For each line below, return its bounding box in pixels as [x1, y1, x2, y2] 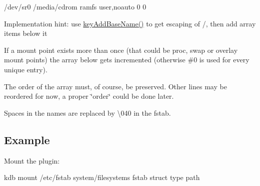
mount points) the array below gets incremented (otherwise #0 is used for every [4, 54, 249, 65]
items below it [4, 28, 47, 38]
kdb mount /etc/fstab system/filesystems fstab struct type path [4, 172, 200, 183]
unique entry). [4, 64, 47, 74]
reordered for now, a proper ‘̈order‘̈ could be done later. [4, 91, 174, 101]
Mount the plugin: [4, 155, 60, 166]
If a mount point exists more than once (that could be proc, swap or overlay [4, 44, 238, 55]
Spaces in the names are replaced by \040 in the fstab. [4, 107, 171, 118]
